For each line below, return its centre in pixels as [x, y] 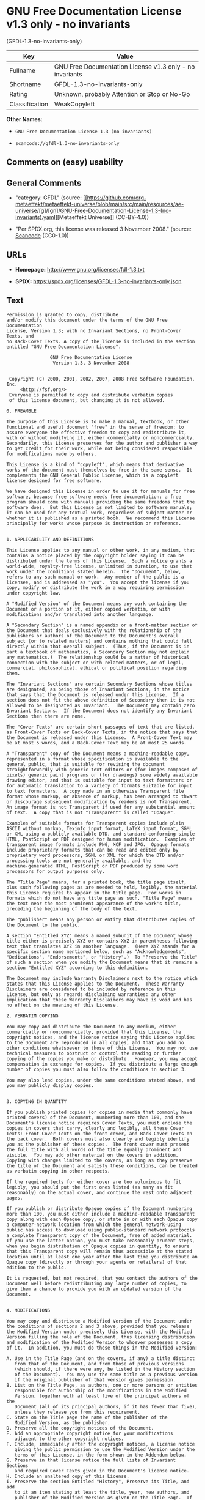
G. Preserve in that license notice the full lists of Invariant [91, 1460]
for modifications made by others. [52, 454]
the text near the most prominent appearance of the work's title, [94, 904]
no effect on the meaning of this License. [63, 1005]
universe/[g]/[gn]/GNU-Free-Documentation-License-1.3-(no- [93, 211]
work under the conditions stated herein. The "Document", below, [94, 571]
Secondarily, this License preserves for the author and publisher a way [102, 443]
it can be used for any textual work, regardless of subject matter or [99, 513]
